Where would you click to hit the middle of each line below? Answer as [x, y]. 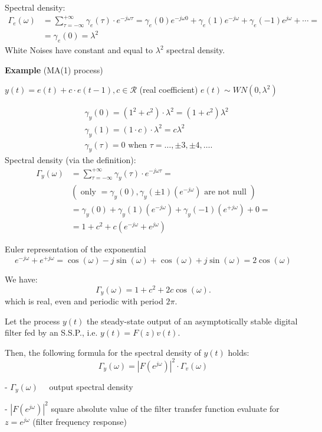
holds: [239, 352]
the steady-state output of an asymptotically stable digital [192, 321]
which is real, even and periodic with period [84, 301]
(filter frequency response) [80, 421]
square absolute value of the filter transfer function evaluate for [165, 408]
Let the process [32, 321]
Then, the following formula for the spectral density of [103, 352]
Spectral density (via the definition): [70, 160]
